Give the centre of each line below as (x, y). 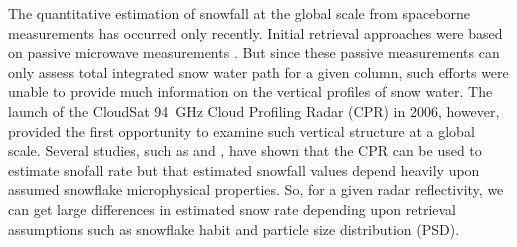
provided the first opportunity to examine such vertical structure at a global (241, 130)
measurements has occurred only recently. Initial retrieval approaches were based (255, 32)
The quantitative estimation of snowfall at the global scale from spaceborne (239, 13)
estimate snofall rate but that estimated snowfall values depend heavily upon (244, 169)
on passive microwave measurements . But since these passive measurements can (254, 52)
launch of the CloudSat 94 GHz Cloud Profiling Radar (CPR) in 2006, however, (254, 110)
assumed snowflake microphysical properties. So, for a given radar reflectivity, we (256, 189)
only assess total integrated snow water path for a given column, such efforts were (258, 71)
